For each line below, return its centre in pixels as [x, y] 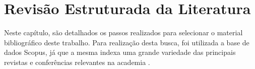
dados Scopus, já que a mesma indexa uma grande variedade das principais [120, 52]
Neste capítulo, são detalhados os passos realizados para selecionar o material [123, 32]
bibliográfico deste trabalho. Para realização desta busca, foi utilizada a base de [127, 42]
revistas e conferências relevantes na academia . [77, 62]
